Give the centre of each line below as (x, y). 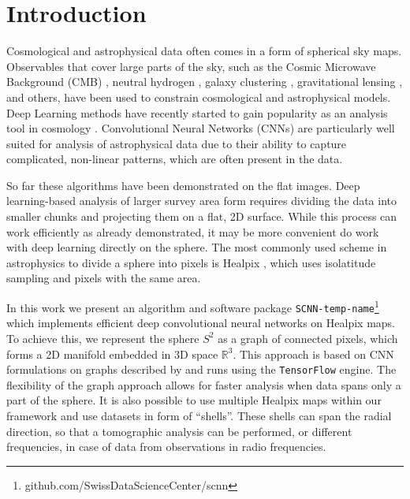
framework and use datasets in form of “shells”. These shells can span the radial (199, 415)
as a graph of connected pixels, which (308, 338)
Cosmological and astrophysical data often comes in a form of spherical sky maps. (204, 51)
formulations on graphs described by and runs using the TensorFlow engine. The (201, 369)
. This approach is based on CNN (313, 354)
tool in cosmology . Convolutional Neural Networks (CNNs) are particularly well (201, 128)
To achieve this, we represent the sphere (103, 338)
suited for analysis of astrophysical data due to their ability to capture (177, 143)
